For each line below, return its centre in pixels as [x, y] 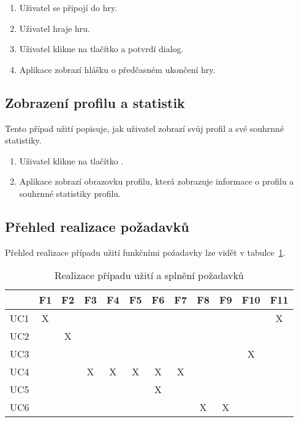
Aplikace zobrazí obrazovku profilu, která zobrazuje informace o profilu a [157, 181]
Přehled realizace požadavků [97, 226]
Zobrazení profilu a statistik [95, 102]
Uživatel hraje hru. [55, 28]
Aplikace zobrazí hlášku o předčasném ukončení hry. [117, 69]
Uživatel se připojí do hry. [68, 7]
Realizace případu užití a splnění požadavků [149, 275]
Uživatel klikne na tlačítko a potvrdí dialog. [101, 49]
